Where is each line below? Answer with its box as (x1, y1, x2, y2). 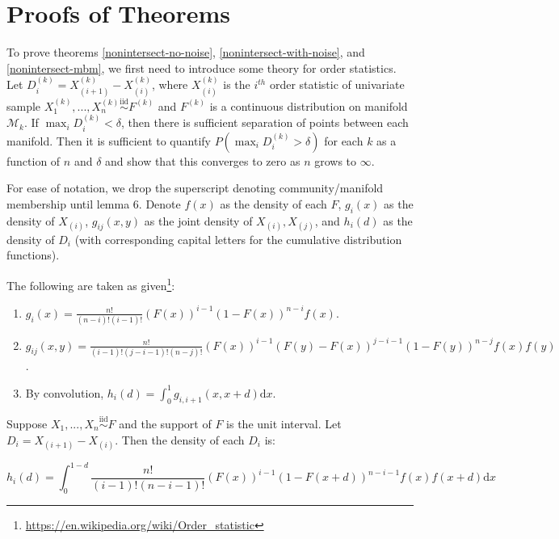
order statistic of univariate (269, 76, 405, 93)
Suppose (6, 415, 48, 432)
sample (6, 97, 41, 114)
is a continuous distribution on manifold (209, 97, 408, 114)
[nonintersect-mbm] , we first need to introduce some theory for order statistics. (6, 59, 397, 76)
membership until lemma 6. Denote (6, 195, 181, 212)
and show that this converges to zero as (105, 152, 301, 169)
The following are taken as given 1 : (6, 274, 175, 293)
